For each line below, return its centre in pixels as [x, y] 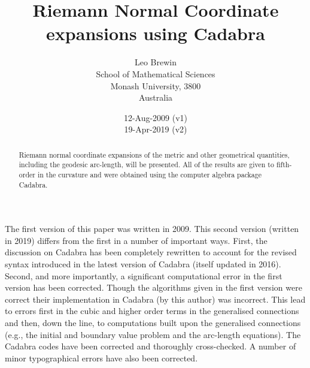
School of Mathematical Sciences [156, 73]
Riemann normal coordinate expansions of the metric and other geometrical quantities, [154, 154]
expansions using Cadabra [156, 33]
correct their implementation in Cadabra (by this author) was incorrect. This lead [155, 299]
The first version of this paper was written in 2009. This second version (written [152, 229]
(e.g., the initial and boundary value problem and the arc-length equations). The [153, 334]
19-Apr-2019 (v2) [156, 129]
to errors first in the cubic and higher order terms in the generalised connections [152, 311]
